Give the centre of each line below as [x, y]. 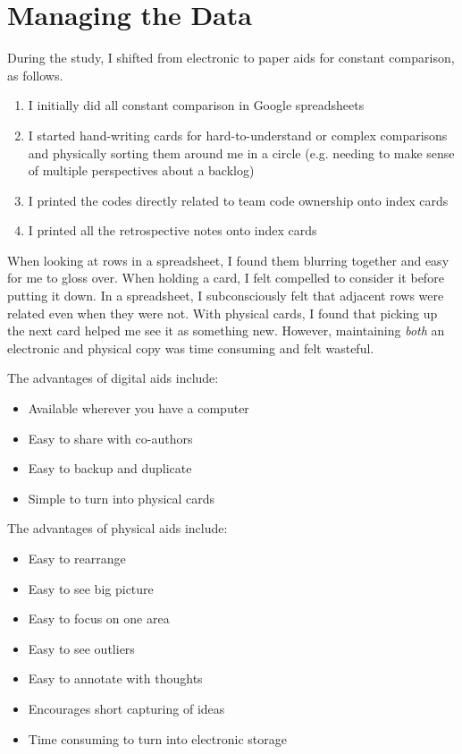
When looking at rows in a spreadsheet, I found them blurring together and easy [228, 260]
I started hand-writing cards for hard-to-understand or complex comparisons [238, 135]
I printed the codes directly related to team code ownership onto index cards [238, 200]
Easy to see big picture [91, 588]
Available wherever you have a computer [139, 408]
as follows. [35, 75]
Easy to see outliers [81, 648]
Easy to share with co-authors [110, 438]
